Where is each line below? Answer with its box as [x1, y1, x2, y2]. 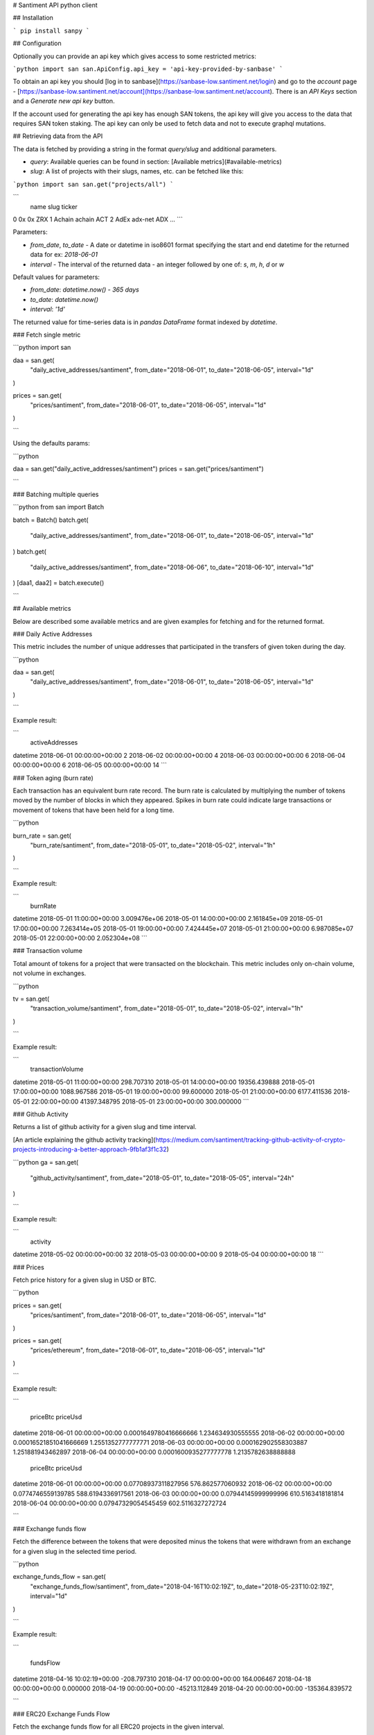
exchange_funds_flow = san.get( [12, 1573, 107, 1581]
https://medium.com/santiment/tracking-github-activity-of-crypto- [155, 1135, 346, 1144]
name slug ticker [30, 202, 78, 211]
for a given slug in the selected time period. [12, 1547, 137, 1555]
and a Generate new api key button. [12, 97, 115, 105]
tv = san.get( [12, 995, 50, 1003]
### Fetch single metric [12, 330, 81, 339]
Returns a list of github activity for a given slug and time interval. [12, 1123, 197, 1131]
